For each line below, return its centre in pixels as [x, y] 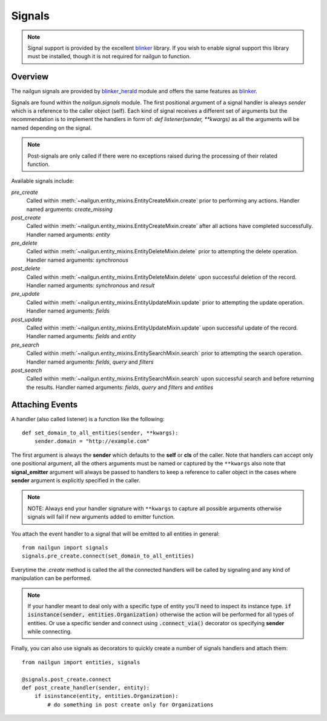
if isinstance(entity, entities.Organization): [106, 696]
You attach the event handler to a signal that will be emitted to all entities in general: [116, 534]
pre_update [25, 294]
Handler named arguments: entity [68, 234]
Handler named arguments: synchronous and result [91, 285]
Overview [30, 77]
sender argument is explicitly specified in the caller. [76, 480]
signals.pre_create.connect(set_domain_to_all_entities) [108, 556]
